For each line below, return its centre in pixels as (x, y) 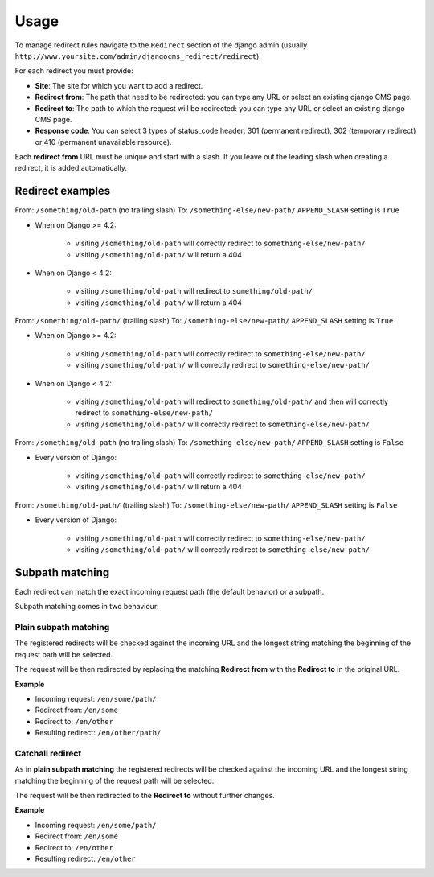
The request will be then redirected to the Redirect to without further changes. (145, 796)
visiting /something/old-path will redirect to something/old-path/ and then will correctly (232, 401)
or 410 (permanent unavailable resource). (103, 142)
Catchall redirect (48, 753)
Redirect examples (63, 191)
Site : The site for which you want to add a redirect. (119, 85)
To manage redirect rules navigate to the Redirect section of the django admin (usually (161, 45)
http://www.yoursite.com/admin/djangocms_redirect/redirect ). (138, 56)
